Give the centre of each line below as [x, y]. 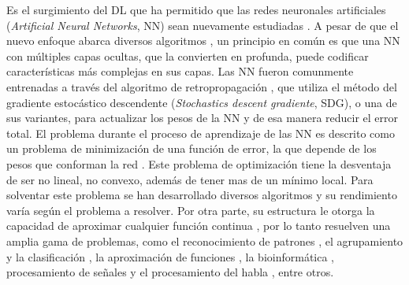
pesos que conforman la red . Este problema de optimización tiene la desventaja [199, 163]
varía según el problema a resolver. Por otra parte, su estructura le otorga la [191, 210]
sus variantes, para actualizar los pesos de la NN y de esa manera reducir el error [203, 118]
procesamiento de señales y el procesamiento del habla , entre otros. [170, 272]
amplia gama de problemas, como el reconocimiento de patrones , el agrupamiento [205, 241]
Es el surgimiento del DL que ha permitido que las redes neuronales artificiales [196, 9]
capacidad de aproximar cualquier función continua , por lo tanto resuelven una [199, 226]
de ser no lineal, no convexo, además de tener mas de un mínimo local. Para [190, 179]
